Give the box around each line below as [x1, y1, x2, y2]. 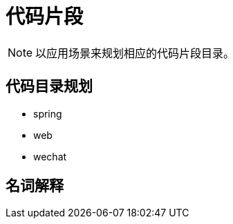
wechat [33, 150, 67, 162]
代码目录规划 [6, 77, 93, 95]
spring [33, 107, 62, 120]
